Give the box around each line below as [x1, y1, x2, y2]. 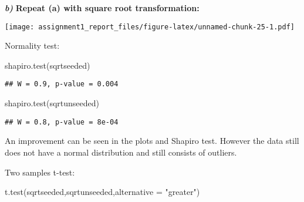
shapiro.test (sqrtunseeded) [5, 97, 100, 109]
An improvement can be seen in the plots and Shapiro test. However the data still [5, 134, 299, 147]
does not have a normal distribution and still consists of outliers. [5, 146, 237, 158]
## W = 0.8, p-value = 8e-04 [5, 117, 119, 126]
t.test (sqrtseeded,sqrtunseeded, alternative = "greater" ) [5, 186, 200, 198]
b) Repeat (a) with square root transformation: [5, 2, 200, 14]
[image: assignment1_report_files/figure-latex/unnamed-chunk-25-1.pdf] [5, 22, 295, 31]
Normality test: [5, 39, 60, 52]
